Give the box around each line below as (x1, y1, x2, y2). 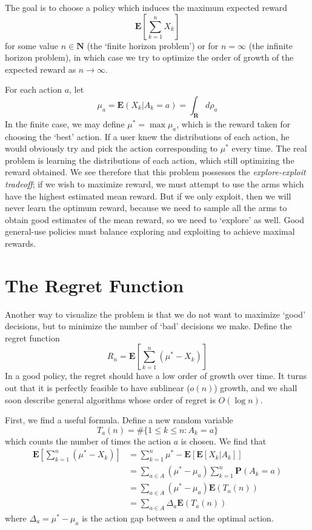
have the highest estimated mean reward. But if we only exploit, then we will (5, 189, 291, 202)
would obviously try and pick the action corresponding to (5, 142, 218, 155)
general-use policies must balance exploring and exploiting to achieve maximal (5, 225, 295, 238)
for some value (5, 39, 58, 52)
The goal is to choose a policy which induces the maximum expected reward (5, 1, 288, 13)
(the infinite (248, 39, 293, 52)
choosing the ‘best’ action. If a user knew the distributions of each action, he (5, 130, 290, 143)
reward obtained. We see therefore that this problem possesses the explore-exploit (5, 166, 306, 178)
